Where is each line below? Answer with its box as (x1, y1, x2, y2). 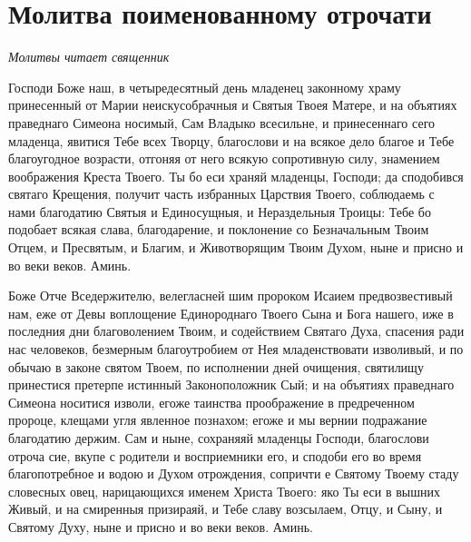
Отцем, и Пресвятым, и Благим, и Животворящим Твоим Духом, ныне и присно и (8, 238, 464, 257)
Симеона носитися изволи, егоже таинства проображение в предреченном (8, 392, 415, 411)
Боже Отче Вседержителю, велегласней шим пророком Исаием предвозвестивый (8, 286, 453, 305)
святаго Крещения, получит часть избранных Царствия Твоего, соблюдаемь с (8, 184, 435, 203)
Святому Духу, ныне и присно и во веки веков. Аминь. (8, 517, 313, 536)
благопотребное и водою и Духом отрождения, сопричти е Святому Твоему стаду (8, 464, 459, 483)
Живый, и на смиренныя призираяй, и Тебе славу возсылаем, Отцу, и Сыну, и (8, 499, 443, 518)
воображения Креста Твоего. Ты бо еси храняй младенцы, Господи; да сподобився (8, 166, 464, 185)
